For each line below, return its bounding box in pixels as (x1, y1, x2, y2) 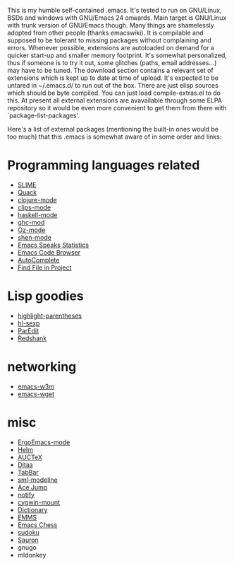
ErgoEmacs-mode (17, 438, 70, 446)
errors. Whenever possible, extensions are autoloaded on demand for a (7, 44, 215, 52)
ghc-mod (17, 218, 45, 226)
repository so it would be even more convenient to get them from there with (7, 104, 227, 112)
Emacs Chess (17, 520, 58, 529)
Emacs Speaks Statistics (17, 241, 90, 249)
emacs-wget (17, 389, 55, 398)
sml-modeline (17, 475, 58, 484)
